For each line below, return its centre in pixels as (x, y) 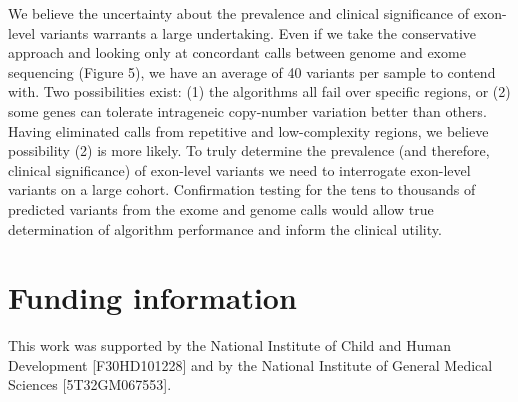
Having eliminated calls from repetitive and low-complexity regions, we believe (248, 130)
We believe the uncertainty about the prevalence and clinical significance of (238, 13)
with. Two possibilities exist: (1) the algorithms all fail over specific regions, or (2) (259, 91)
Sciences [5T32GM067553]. (90, 384)
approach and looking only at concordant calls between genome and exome (237, 52)
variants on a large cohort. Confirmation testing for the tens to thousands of (242, 189)
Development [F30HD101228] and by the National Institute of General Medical (250, 364)
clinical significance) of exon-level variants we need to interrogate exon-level (239, 169)
